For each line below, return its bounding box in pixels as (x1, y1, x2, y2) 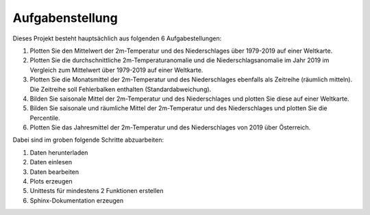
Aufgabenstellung (12, 10, 118, 25)
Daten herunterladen (29, 148, 88, 157)
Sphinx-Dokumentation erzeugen (29, 196, 123, 205)
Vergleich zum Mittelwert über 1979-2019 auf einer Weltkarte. (29, 66, 203, 74)
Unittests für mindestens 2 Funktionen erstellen (29, 187, 164, 195)
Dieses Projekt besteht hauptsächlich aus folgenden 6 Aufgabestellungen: (12, 34, 222, 42)
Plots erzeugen (29, 177, 73, 186)
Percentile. (29, 114, 61, 122)
